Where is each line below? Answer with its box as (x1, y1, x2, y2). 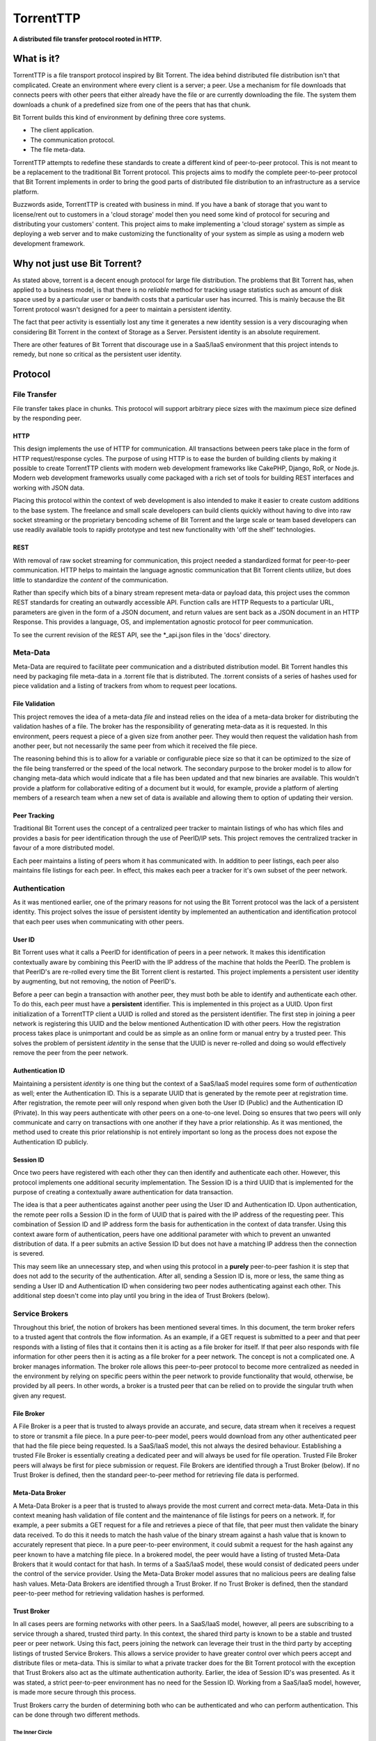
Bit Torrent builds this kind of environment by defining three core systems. (13, 114, 226, 122)
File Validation (13, 700, 55, 708)
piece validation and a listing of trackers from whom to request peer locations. (13, 682, 237, 690)
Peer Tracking (13, 811, 55, 820)
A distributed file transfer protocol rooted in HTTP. (13, 35, 162, 43)
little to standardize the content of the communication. (13, 575, 169, 584)
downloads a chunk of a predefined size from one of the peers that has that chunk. (13, 100, 251, 109)
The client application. (30, 126, 94, 134)
